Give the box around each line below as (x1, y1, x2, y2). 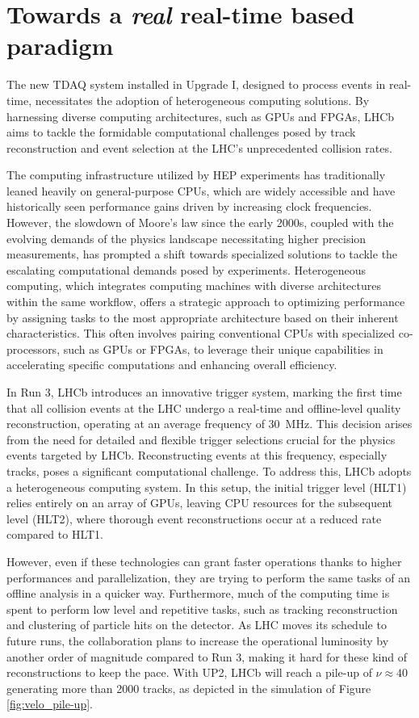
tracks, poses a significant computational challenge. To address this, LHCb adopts (6, 462, 412, 479)
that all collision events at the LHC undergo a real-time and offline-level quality (6, 399, 401, 416)
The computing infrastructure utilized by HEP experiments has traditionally (6, 166, 386, 183)
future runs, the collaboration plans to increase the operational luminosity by (6, 632, 389, 649)
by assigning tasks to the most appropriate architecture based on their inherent (6, 309, 399, 325)
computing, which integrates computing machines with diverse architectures (6, 277, 382, 294)
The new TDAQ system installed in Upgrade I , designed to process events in (6, 76, 386, 93)
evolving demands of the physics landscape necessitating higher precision (6, 229, 367, 246)
